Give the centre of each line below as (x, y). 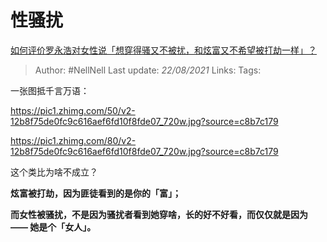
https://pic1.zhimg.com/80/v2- (73, 140)
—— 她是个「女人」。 (53, 227)
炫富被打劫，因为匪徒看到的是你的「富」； (96, 193)
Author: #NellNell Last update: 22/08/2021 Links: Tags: (148, 70)
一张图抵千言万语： (50, 90)
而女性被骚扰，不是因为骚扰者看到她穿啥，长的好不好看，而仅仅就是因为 (159, 214)
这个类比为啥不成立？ (54, 172)
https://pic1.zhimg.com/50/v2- (73, 110)
